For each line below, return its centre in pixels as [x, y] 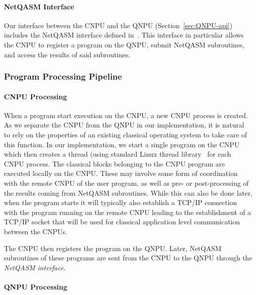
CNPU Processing [36, 96]
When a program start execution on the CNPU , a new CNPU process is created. [126, 115]
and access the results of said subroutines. [67, 54]
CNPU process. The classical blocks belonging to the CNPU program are [114, 163]
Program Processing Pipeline [63, 76]
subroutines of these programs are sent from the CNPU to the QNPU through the [128, 258]
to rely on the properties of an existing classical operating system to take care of [126, 134]
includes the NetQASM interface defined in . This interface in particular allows [124, 35]
